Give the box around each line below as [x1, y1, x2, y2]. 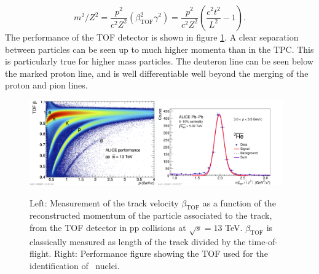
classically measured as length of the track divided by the [30, 235, 246, 248]
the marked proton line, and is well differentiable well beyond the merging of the [5, 66, 309, 79]
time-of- [248, 235, 278, 248]
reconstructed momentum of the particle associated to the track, [30, 209, 272, 222]
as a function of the [202, 196, 276, 209]
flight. [30, 247, 52, 260]
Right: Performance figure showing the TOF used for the [54, 247, 268, 260]
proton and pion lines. [5, 79, 88, 92]
